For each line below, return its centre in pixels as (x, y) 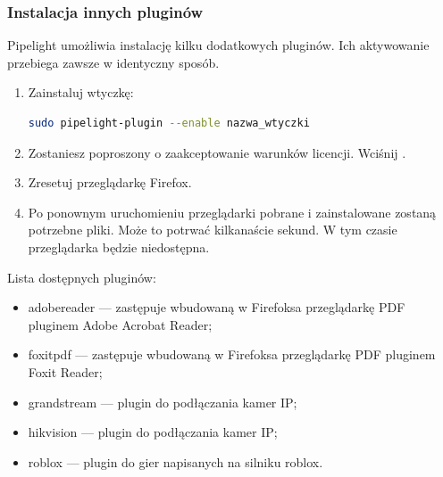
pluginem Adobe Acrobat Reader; (120, 324)
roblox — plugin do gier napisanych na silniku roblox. (176, 461)
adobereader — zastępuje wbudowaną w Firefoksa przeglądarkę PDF (217, 307)
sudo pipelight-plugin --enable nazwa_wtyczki (169, 123)
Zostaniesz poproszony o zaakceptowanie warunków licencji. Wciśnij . (217, 152)
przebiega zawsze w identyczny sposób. (113, 62)
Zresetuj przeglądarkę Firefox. (110, 182)
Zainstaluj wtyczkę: (81, 92)
